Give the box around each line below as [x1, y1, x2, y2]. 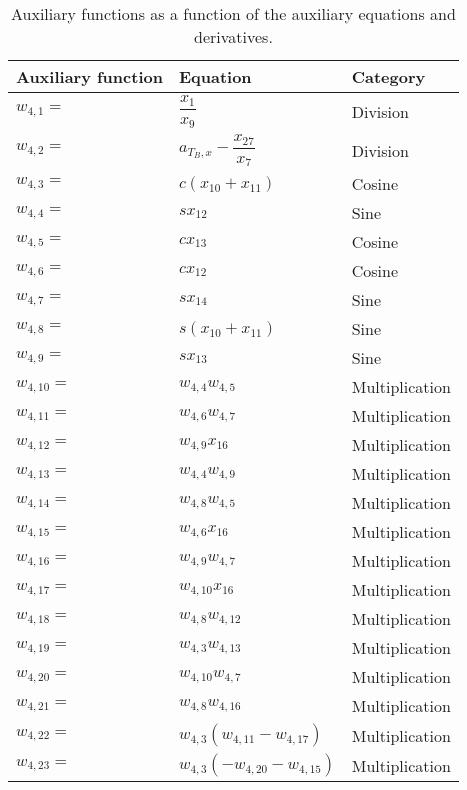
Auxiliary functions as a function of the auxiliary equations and [10, 2, 456, 25]
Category [351, 65, 426, 88]
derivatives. [194, 25, 273, 48]
